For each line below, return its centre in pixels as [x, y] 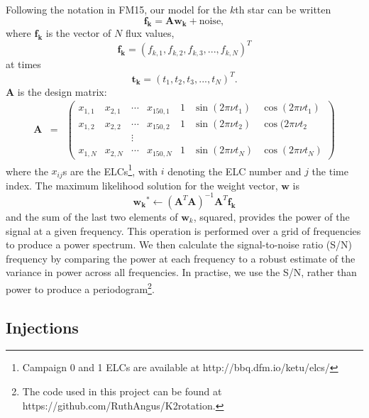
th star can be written [283, 9]
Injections [42, 327]
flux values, [150, 33]
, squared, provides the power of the [271, 216]
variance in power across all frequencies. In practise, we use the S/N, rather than [181, 272]
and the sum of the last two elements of [92, 216]
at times [23, 64]
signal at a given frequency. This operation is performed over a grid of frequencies [183, 230]
